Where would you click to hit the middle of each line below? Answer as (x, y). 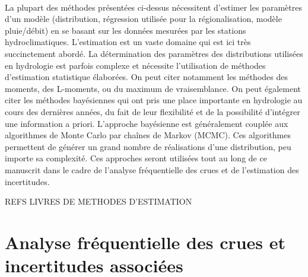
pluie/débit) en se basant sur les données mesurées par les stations (126, 30)
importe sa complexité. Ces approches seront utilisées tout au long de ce (136, 158)
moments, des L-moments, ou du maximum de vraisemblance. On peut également (153, 88)
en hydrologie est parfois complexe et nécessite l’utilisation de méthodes (135, 65)
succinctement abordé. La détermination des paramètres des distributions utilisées (154, 53)
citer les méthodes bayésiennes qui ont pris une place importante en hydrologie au (154, 100)
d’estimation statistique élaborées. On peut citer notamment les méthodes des (146, 77)
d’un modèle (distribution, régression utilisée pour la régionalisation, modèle (143, 19)
